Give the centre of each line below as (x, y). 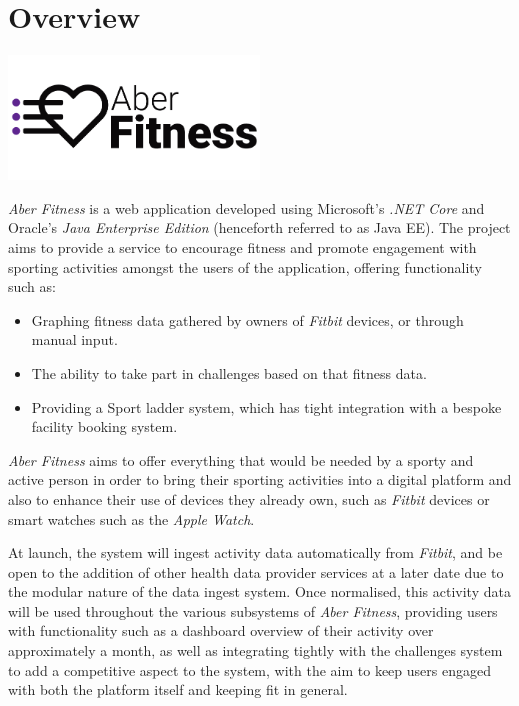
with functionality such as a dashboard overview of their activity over (221, 630)
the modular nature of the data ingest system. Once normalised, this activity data (259, 591)
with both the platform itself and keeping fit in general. (178, 689)
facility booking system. (104, 426)
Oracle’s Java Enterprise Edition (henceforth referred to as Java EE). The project (259, 227)
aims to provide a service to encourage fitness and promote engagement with (242, 246)
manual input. (74, 339)
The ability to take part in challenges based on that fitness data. (229, 372)
